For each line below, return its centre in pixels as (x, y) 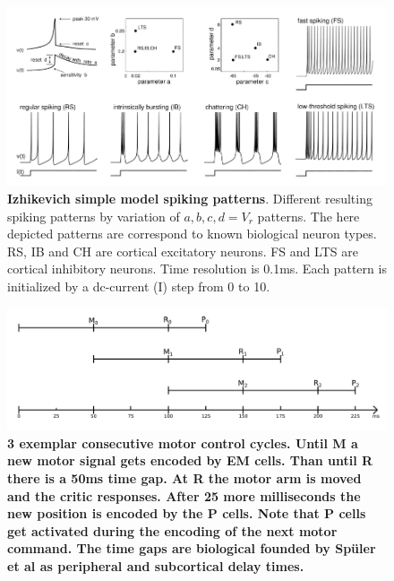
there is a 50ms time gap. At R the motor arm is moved (184, 477)
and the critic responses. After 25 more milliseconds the (184, 495)
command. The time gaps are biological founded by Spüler (192, 548)
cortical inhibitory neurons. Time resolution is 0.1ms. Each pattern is (197, 269)
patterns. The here (308, 216)
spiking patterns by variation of (94, 216)
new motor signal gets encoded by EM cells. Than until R (190, 460)
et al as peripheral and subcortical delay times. (156, 565)
